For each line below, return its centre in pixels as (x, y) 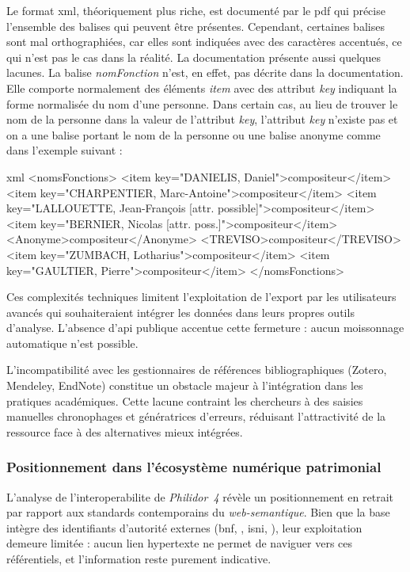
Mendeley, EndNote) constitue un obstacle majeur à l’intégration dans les (185, 385)
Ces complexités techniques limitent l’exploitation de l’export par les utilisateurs (201, 297)
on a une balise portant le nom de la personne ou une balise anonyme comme (194, 134)
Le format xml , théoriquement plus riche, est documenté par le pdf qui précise (196, 10)
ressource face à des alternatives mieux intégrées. (125, 431)
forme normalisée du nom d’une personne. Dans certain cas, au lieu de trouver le (202, 103)
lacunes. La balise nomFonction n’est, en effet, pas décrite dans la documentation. (205, 72)
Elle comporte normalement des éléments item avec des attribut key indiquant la (202, 88)
